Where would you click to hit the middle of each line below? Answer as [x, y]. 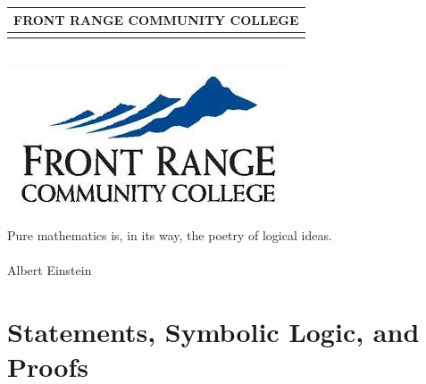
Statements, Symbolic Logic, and [213, 331]
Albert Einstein [50, 270]
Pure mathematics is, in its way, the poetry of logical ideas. [170, 235]
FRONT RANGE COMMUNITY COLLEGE [156, 19]
